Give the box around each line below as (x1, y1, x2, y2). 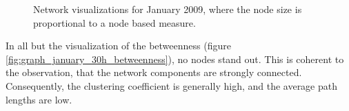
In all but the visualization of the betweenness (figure (6, 38, 231, 53)
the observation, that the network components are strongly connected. (6, 65, 302, 79)
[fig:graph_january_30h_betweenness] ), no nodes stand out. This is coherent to (6, 51, 344, 66)
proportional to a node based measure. (33, 15, 196, 29)
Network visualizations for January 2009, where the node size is (33, 2, 302, 16)
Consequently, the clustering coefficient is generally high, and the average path (6, 78, 338, 92)
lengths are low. (6, 92, 72, 106)
